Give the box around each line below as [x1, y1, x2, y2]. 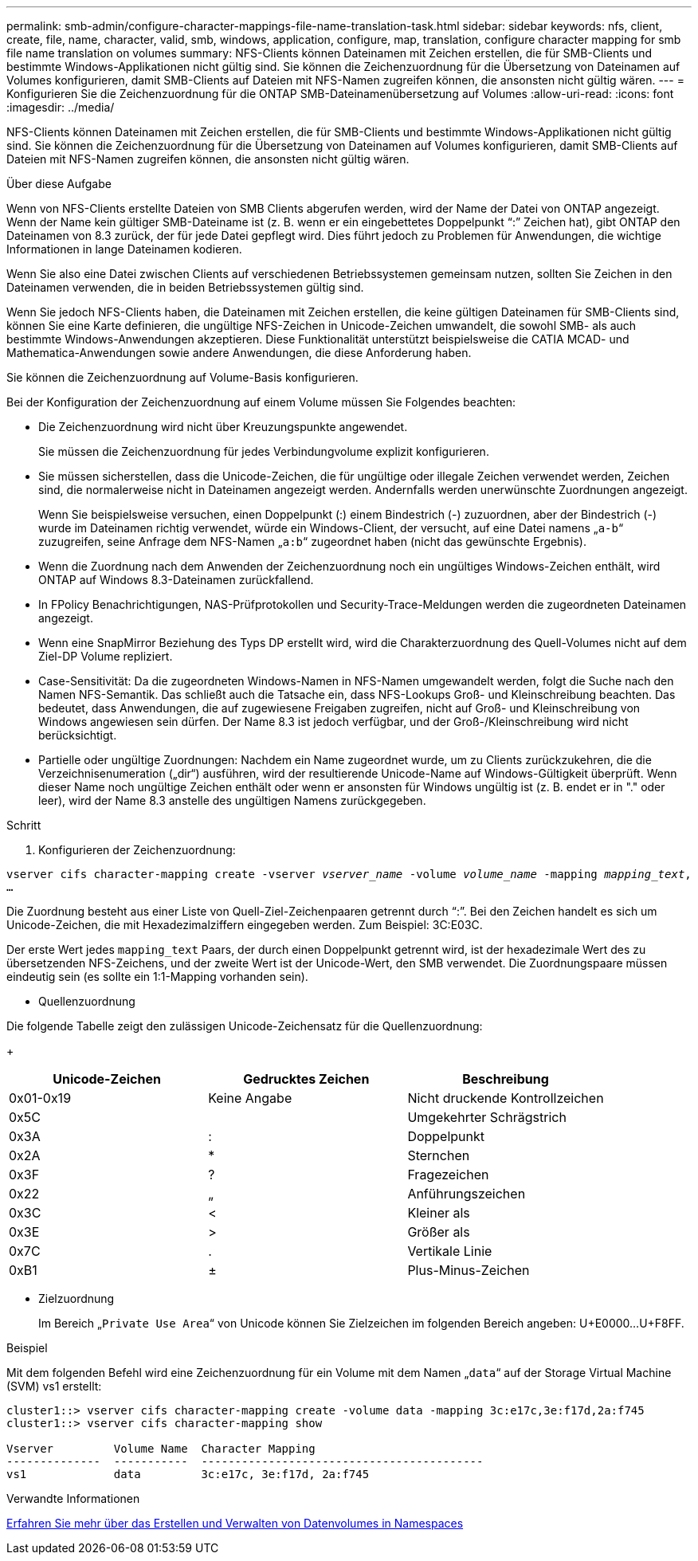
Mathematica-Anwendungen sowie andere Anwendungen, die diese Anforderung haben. [6, 346, 472, 359]
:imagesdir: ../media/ [6, 100, 115, 114]
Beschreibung [462, 1071, 549, 1087]
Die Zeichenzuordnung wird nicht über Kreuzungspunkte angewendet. [38, 420, 408, 433]
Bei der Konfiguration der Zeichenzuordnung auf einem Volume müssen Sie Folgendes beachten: [6, 395, 516, 409]
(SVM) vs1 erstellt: [6, 1379, 102, 1393]
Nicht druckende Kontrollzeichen [407, 1090, 604, 1106]
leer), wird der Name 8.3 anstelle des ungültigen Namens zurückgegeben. [38, 794, 426, 807]
